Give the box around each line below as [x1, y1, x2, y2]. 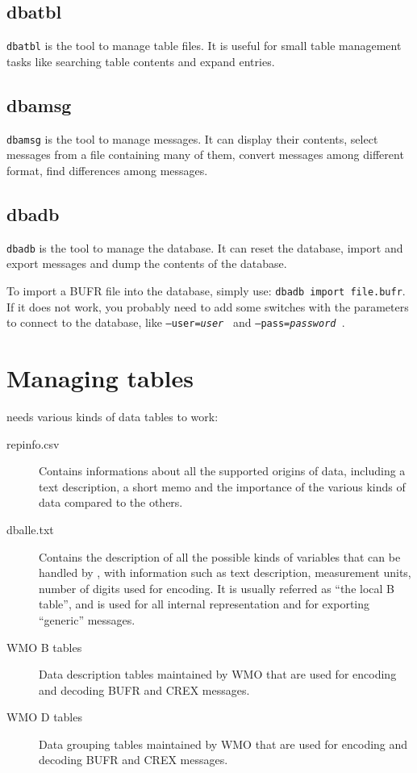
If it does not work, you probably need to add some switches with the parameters [6, 298, 409, 315]
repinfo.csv [6, 435, 60, 452]
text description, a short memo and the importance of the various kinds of [39, 478, 406, 495]
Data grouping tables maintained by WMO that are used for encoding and [39, 735, 408, 752]
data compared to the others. [39, 494, 183, 511]
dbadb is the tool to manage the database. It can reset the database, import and [6, 239, 403, 256]
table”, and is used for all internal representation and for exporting [39, 595, 370, 612]
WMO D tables [6, 708, 82, 725]
